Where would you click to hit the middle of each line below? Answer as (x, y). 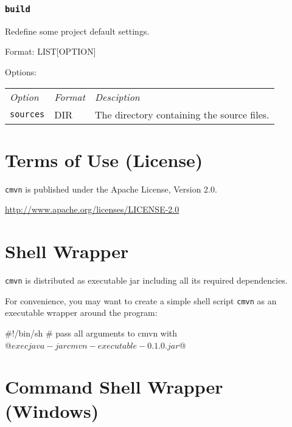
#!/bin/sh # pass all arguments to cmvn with (91, 333)
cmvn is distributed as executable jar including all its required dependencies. (146, 280)
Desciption (117, 97)
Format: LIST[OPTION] (50, 51)
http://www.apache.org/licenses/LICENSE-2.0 (92, 209)
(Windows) (52, 410)
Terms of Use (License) (104, 159)
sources (27, 114)
